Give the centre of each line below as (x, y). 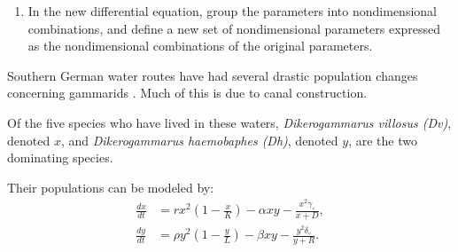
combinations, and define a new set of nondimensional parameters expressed (234, 28)
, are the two (383, 140)
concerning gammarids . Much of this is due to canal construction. (187, 93)
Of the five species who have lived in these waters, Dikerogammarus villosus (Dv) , (229, 122)
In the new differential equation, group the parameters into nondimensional (232, 11)
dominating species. (60, 157)
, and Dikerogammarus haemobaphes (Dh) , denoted (199, 140)
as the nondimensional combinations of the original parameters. (200, 46)
